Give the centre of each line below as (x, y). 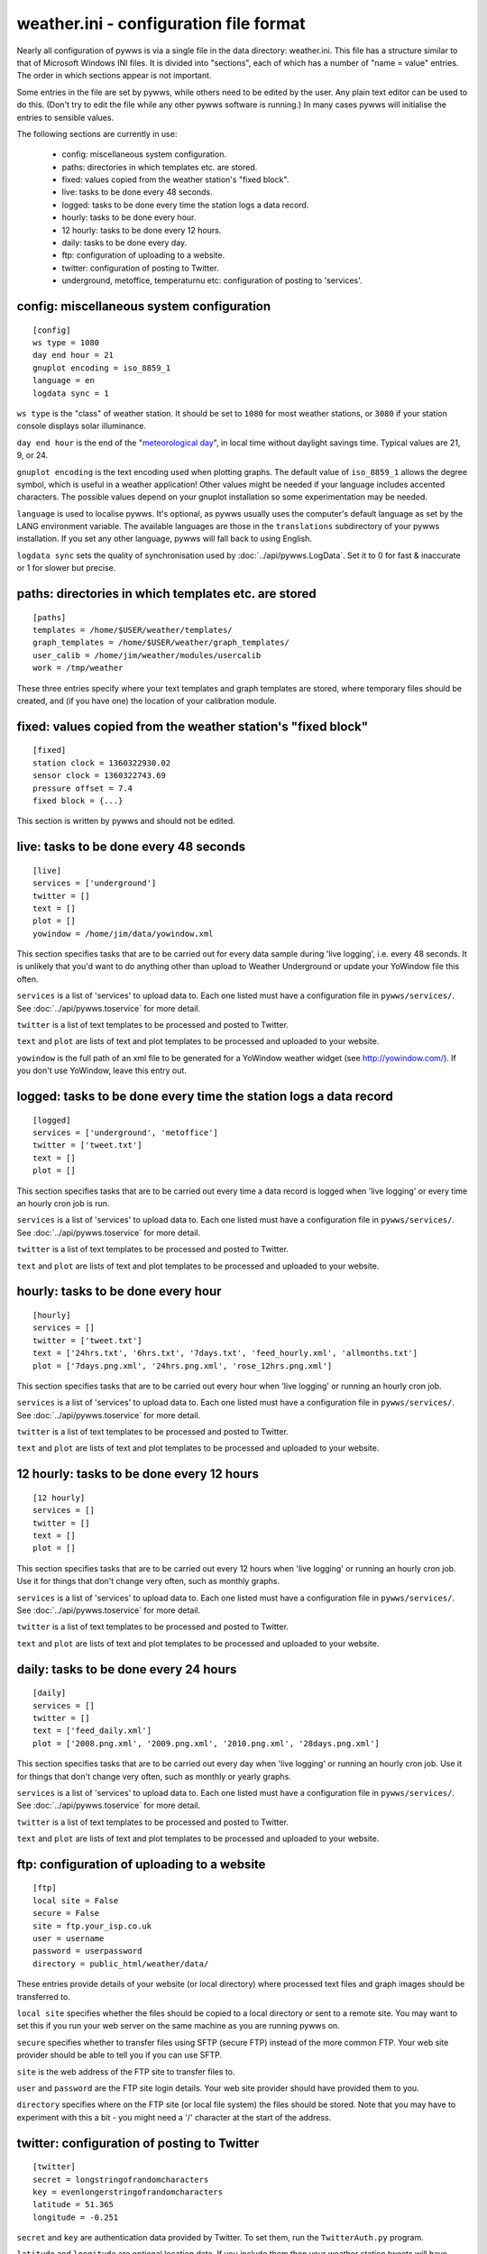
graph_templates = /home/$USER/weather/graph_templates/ (161, 643)
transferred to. (44, 1996)
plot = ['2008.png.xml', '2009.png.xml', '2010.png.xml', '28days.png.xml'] (207, 1743)
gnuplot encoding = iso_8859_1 (102, 368)
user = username (69, 1939)
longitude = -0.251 (76, 2217)
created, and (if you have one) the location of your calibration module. (147, 701)
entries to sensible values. (65, 117)
